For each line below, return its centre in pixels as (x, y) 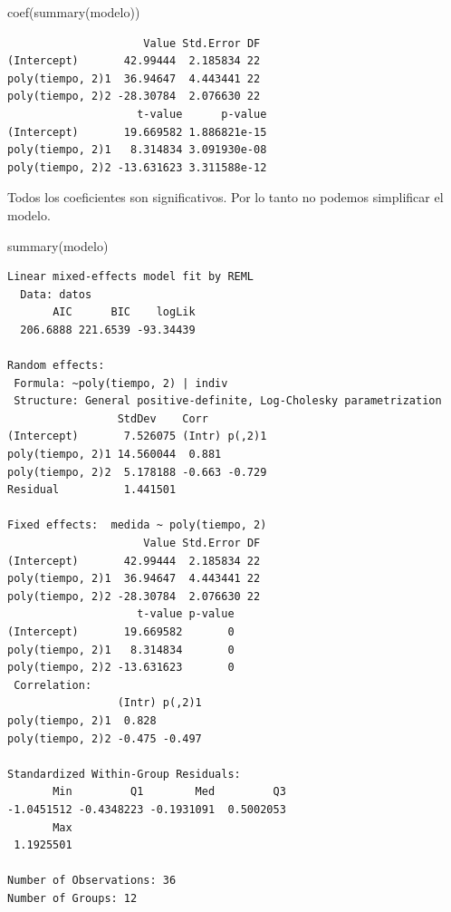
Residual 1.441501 (92, 490)
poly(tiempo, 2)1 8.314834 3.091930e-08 (137, 150)
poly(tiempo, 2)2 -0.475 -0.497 (105, 738)
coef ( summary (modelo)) (74, 12)
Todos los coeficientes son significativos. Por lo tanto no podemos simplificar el (225, 197)
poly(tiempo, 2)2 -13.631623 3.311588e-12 (137, 167)
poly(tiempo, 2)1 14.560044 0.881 (115, 455)
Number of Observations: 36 (92, 881)
